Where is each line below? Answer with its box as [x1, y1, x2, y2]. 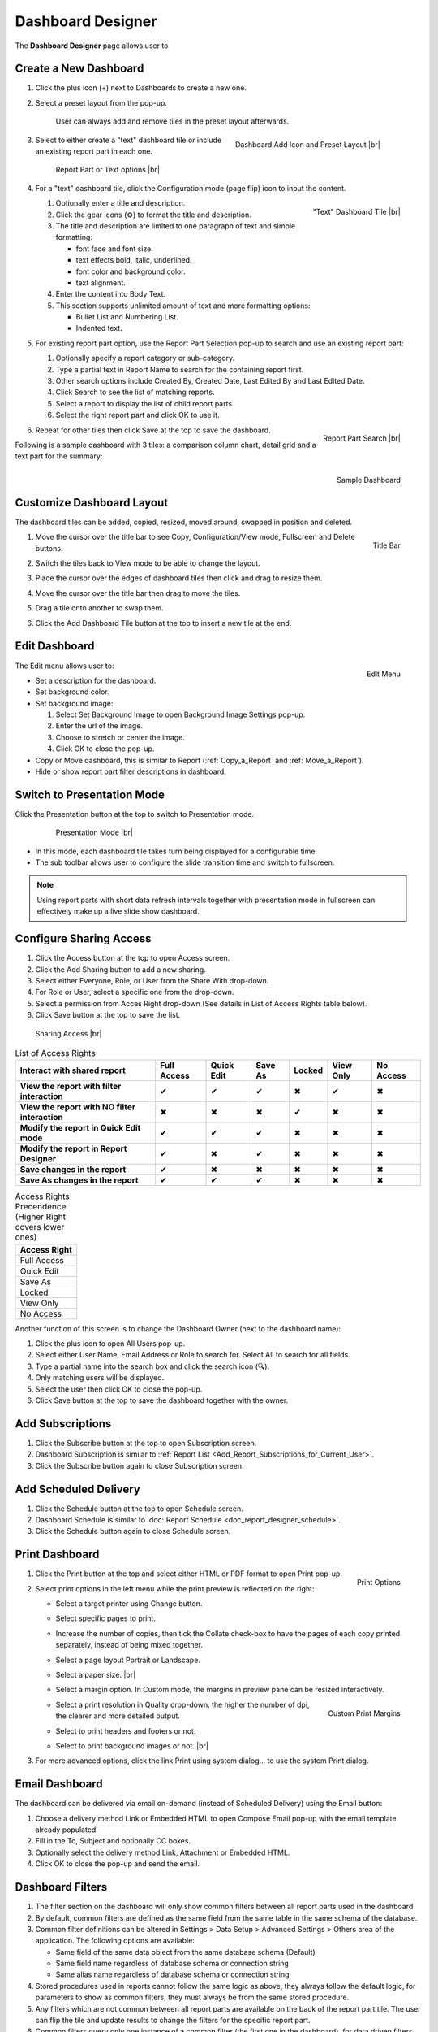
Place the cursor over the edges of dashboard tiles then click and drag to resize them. [35, 573, 323, 583]
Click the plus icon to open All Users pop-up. [35, 1339, 186, 1348]
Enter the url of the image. [55, 721, 144, 731]
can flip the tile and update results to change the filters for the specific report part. [35, 2016, 311, 2025]
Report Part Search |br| [323, 433, 401, 443]
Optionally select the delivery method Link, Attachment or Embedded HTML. [35, 1847, 290, 1857]
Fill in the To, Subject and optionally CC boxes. [35, 1836, 191, 1846]
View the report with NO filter [19, 1101, 135, 1113]
